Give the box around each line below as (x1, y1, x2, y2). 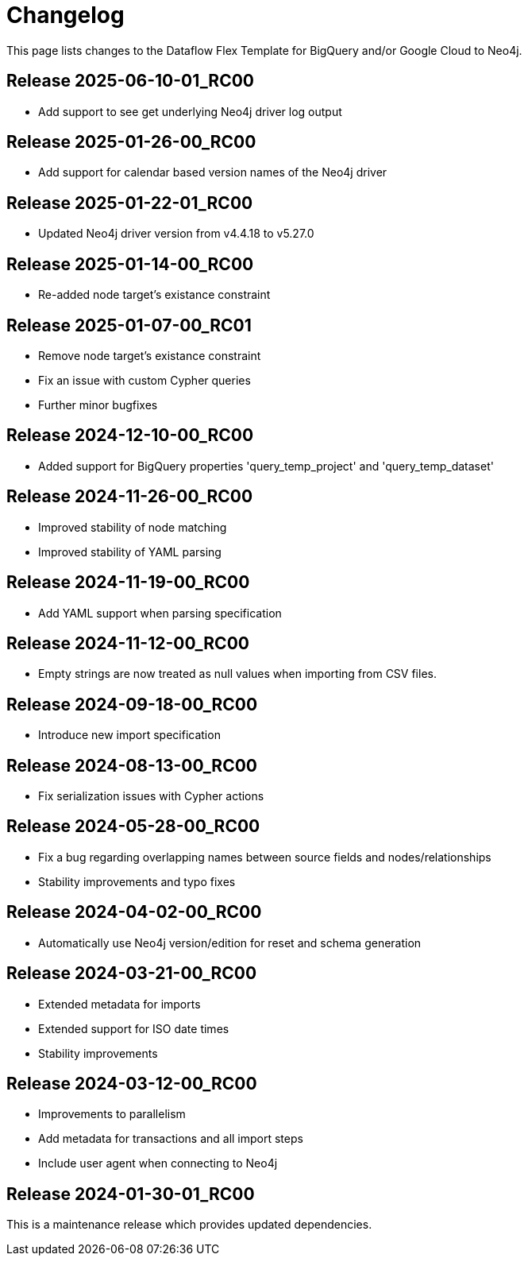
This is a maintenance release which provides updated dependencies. (6, 1217, 372, 1232)
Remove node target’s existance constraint (38, 348, 261, 362)
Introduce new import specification (38, 728, 221, 742)
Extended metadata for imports (38, 997, 201, 1011)
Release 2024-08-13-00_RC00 (6, 755, 258, 776)
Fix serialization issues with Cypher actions (38, 789, 264, 803)
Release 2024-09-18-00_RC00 (6, 694, 258, 714)
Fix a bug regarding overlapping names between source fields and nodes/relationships (38, 850, 491, 864)
